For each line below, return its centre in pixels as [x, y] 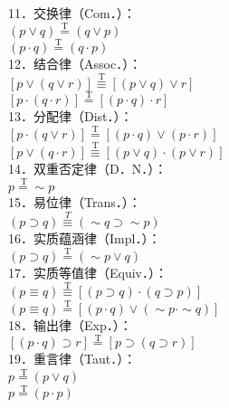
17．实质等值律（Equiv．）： [88, 272]
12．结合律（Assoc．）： [75, 64]
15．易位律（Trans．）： [75, 201]
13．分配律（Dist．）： [71, 116]
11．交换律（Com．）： [72, 13]
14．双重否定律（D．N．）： [88, 169]
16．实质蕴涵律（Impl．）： [85, 237]
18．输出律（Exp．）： [70, 324]
